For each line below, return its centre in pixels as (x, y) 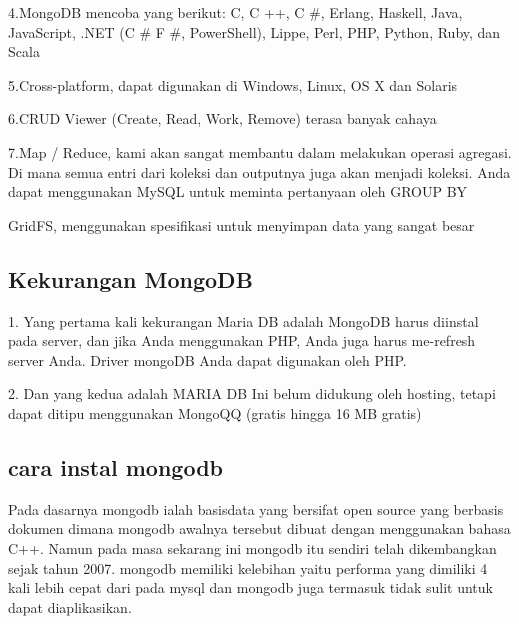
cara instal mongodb (115, 466)
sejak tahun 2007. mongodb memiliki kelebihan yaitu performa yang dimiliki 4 (248, 567)
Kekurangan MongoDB (130, 278)
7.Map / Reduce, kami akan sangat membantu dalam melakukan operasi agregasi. (260, 151)
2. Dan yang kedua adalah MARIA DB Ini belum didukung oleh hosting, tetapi (252, 393)
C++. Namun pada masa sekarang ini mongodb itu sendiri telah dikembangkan (252, 547)
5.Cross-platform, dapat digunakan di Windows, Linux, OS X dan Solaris (233, 84)
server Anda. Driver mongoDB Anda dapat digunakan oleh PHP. (207, 359)
